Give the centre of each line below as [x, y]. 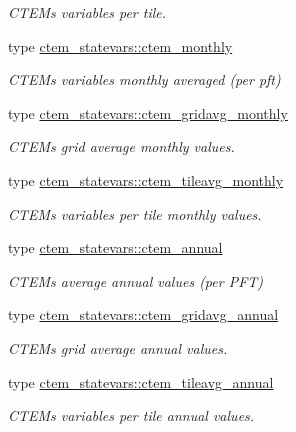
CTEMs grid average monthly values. [121, 146]
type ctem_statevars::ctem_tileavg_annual [141, 381]
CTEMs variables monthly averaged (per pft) [144, 79]
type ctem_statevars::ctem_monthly [120, 45]
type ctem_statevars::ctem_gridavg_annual [143, 314]
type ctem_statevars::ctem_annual [115, 247]
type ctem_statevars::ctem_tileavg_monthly [146, 179]
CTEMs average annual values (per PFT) [136, 280]
